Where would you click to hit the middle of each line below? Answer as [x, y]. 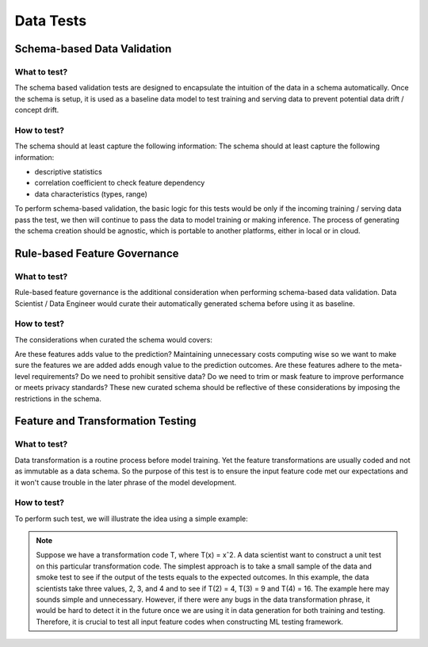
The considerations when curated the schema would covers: [114, 339]
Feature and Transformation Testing [106, 421]
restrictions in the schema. [58, 398]
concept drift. [37, 110]
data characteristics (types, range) [91, 193]
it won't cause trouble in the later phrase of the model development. [126, 482]
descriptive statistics [68, 172]
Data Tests [51, 21]
